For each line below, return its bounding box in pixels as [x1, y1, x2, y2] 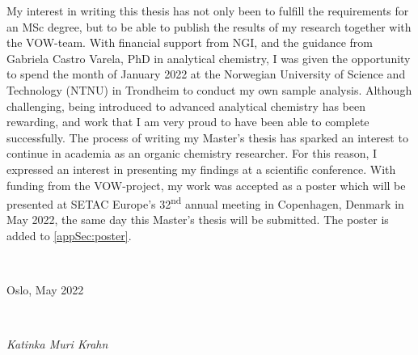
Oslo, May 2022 [6, 281, 84, 298]
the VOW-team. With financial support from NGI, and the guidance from [6, 34, 373, 51]
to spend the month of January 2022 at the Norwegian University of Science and [6, 66, 406, 82]
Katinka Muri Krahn [6, 336, 108, 353]
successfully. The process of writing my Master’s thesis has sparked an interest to [6, 129, 408, 146]
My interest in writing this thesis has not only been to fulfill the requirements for [6, 2, 409, 19]
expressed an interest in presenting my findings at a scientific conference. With [6, 160, 396, 177]
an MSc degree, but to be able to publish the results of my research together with [6, 18, 412, 35]
